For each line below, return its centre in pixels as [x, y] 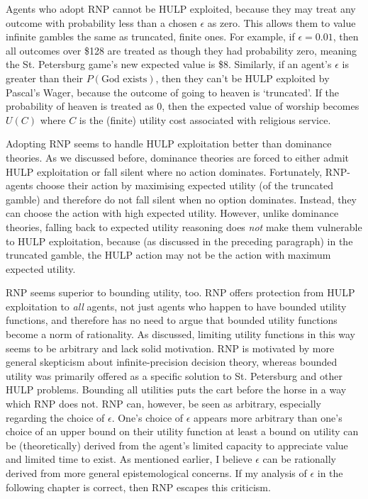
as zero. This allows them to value [281, 22]
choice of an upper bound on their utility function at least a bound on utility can [182, 431]
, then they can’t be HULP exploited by [242, 78]
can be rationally [299, 459]
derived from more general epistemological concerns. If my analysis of [156, 473]
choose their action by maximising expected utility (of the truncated [185, 185]
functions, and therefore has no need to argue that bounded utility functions [172, 320]
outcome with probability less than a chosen [101, 22]
